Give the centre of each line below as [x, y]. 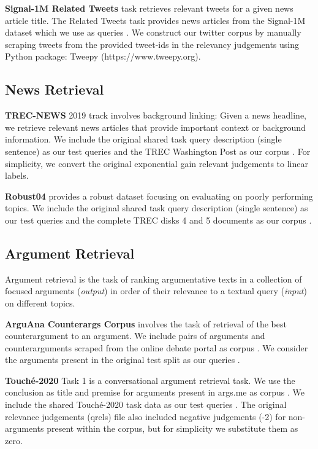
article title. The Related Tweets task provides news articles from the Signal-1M [155, 20]
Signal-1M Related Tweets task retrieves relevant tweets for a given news [149, 8]
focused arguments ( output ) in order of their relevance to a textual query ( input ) [156, 291]
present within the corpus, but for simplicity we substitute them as [172, 428]
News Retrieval [55, 89]
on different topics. [40, 303]
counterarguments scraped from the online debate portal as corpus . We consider [157, 347]
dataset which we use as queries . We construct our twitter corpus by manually [153, 32]
